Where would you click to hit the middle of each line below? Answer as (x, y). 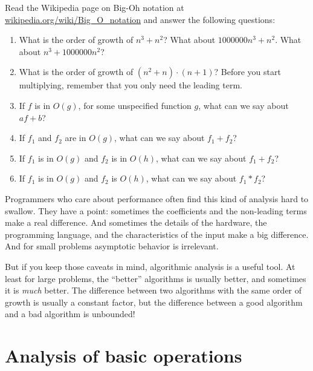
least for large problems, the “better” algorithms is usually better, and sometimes (156, 278)
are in (76, 138)
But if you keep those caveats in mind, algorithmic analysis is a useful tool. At (150, 266)
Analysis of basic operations (124, 356)
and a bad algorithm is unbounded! (70, 314)
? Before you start (247, 72)
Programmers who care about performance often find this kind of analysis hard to (157, 198)
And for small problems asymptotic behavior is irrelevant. (112, 246)
